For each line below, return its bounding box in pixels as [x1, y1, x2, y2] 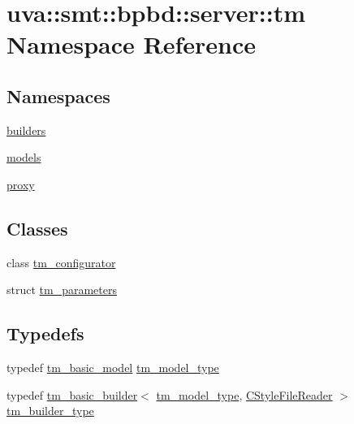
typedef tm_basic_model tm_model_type [6, 359, 219, 376]
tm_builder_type [6, 402, 94, 419]
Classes [6, 215, 68, 240]
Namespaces [6, 83, 110, 108]
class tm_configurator [6, 253, 116, 270]
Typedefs [6, 321, 84, 346]
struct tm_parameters [6, 281, 117, 298]
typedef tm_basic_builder [6, 386, 138, 403]
